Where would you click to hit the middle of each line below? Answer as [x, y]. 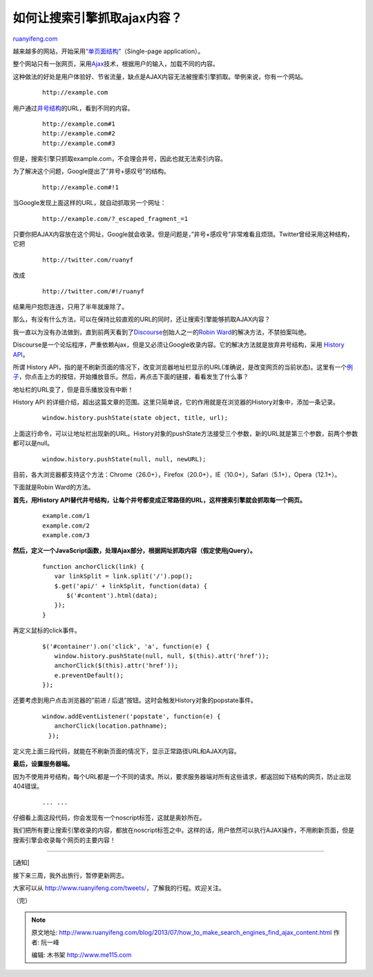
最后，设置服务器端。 [43, 764]
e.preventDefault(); [89, 675]
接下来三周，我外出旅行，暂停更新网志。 [70, 875]
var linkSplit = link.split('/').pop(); [124, 576]
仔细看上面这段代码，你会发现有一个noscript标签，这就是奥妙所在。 [109, 818]
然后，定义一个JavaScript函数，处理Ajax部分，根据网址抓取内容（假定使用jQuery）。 [134, 551]
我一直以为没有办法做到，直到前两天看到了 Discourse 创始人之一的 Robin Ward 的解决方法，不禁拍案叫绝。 [162, 332]
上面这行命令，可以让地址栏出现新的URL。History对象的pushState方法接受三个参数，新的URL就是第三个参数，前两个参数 [185, 433]
